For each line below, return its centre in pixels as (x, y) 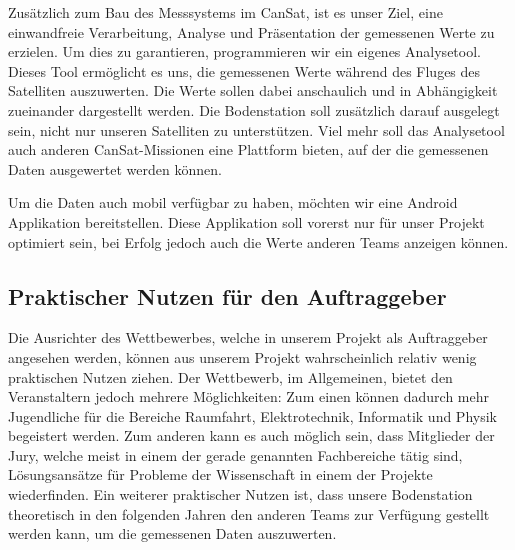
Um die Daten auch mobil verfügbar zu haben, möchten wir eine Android (233, 202)
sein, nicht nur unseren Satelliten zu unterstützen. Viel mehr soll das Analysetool (256, 129)
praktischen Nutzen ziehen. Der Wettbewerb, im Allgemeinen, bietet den (230, 376)
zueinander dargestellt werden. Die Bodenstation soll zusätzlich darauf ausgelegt (254, 109)
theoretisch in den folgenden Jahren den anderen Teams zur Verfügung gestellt (249, 513)
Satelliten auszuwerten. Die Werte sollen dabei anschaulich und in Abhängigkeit (253, 90)
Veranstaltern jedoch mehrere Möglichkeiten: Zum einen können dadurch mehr (248, 396)
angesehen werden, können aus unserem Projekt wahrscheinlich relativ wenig (242, 356)
